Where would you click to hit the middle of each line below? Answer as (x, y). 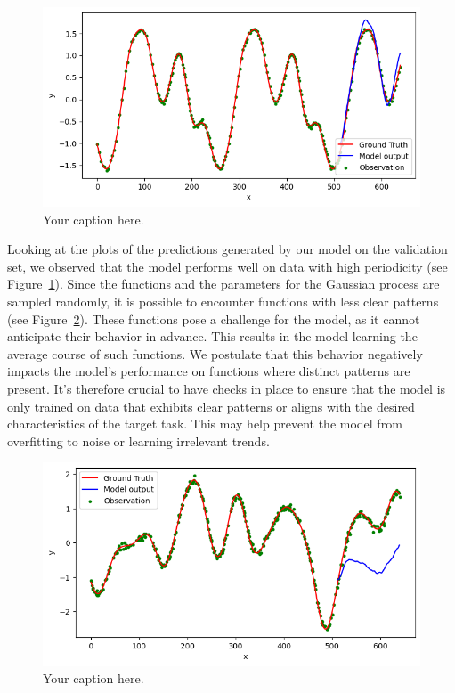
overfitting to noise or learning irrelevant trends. (138, 440)
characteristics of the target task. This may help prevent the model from (205, 424)
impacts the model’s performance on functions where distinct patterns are (209, 371)
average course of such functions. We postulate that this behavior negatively (215, 353)
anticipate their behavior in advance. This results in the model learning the (212, 336)
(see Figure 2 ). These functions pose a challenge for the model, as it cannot (214, 318)
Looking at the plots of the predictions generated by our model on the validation (227, 249)
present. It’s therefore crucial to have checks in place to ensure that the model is (227, 389)
